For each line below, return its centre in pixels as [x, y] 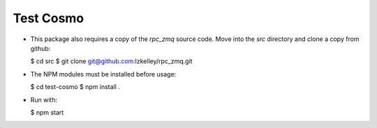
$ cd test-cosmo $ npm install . [75, 87]
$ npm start [47, 112]
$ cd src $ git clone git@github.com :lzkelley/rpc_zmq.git [111, 61]
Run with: [44, 99]
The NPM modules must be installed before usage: [103, 74]
